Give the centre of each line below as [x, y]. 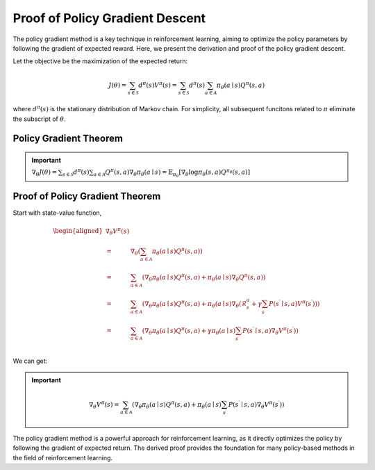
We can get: [30, 361]
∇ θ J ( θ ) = [44, 173]
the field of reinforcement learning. [63, 457]
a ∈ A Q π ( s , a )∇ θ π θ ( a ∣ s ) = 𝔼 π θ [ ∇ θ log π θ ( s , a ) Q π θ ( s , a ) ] [172, 173]
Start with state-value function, [57, 213]
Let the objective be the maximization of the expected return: [100, 61]
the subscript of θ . [39, 119]
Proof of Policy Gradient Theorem [87, 196]
